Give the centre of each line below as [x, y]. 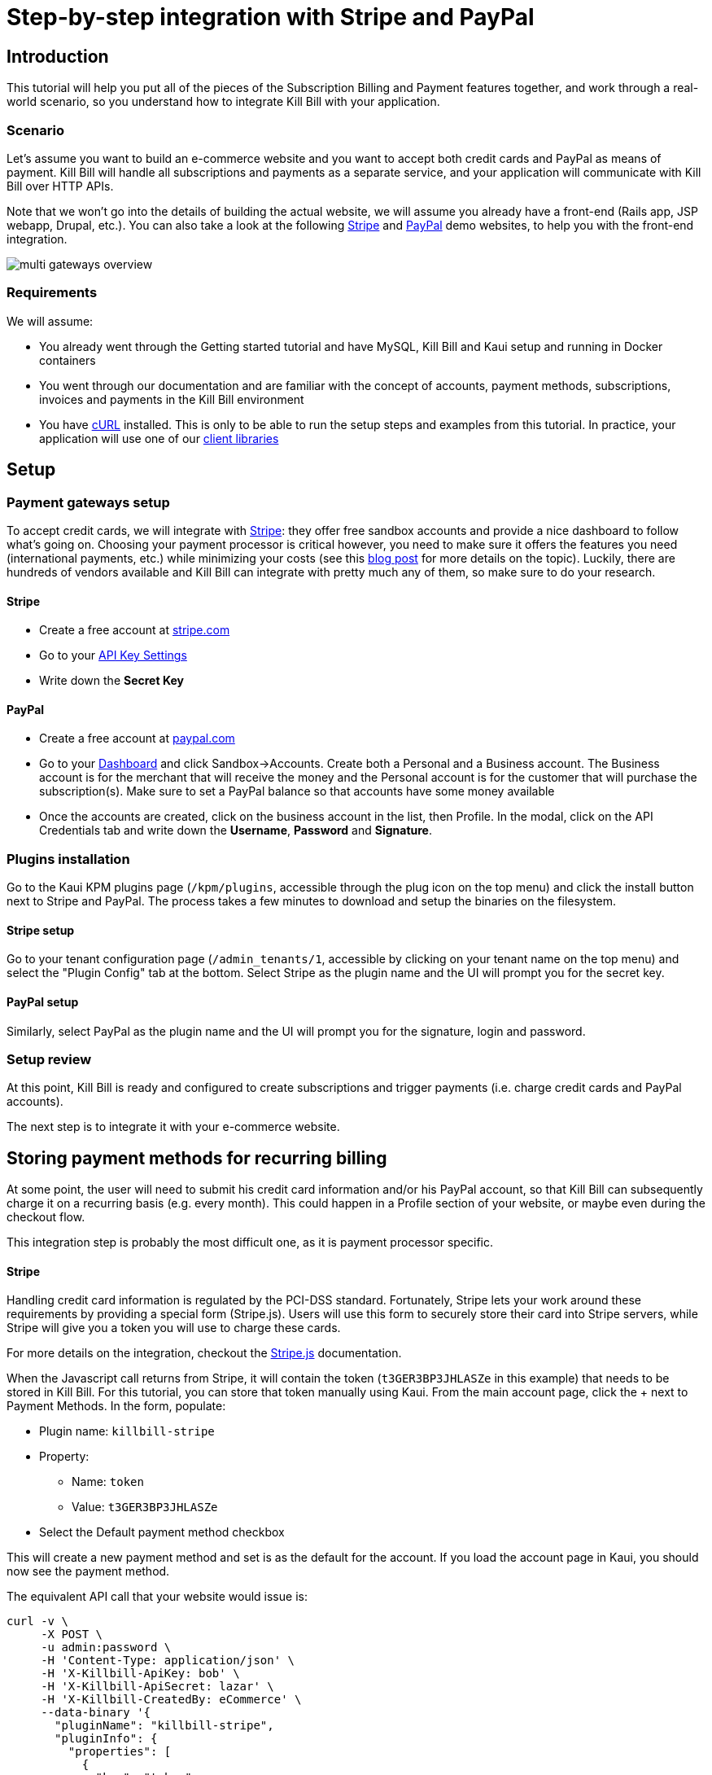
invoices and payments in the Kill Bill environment [172, 399]
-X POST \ [72, 1635]
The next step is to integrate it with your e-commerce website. [173, 1127]
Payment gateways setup [88, 502]
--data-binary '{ [96, 1713]
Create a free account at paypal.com [137, 738]
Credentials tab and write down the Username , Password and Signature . [236, 831]
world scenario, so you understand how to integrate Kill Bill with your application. [223, 102]
